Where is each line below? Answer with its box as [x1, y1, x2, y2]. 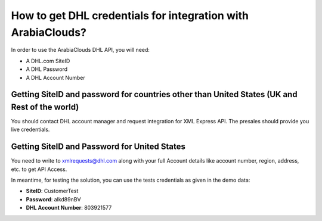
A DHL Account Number [26, 74, 86, 81]
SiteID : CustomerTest [26, 188, 79, 195]
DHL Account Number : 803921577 [26, 204, 112, 211]
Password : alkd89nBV [26, 195, 81, 203]
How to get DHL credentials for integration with [11, 9, 249, 22]
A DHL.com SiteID [26, 57, 70, 64]
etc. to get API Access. [11, 166, 67, 173]
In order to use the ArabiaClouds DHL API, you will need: [11, 46, 150, 54]
